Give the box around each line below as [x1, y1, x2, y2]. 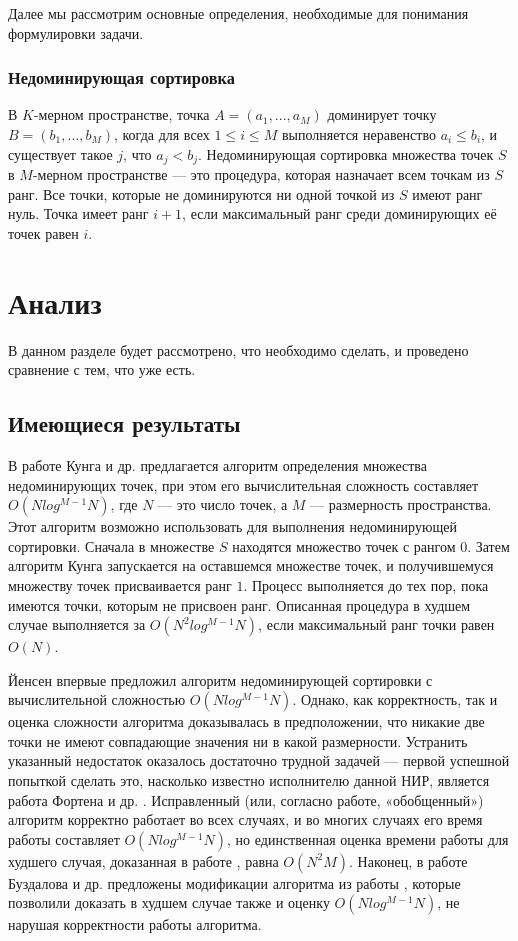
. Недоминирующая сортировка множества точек [198, 143, 494, 164]
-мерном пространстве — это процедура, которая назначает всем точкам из [32, 164, 490, 185]
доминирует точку [327, 104, 437, 125]
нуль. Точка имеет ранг [8, 203, 149, 224]
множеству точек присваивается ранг [8, 574, 232, 595]
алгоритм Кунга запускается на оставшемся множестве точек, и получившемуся [8, 555, 494, 576]
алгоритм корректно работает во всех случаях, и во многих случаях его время [8, 809, 483, 830]
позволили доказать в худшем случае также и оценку [8, 892, 330, 913]
